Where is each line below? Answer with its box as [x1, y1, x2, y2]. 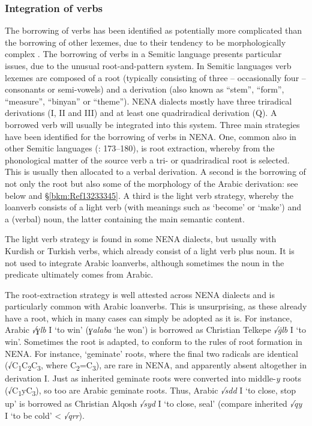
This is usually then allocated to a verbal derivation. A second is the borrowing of [5, 165, 306, 178]
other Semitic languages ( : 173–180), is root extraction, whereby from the [5, 142, 275, 154]
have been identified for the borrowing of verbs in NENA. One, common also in [5, 130, 296, 142]
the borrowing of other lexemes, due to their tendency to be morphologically [5, 35, 286, 48]
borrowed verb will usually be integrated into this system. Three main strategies [5, 118, 300, 130]
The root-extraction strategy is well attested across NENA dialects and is [5, 288, 275, 300]
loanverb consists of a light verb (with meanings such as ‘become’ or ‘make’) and [5, 201, 302, 213]
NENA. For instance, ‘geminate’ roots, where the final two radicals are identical [5, 347, 298, 359]
